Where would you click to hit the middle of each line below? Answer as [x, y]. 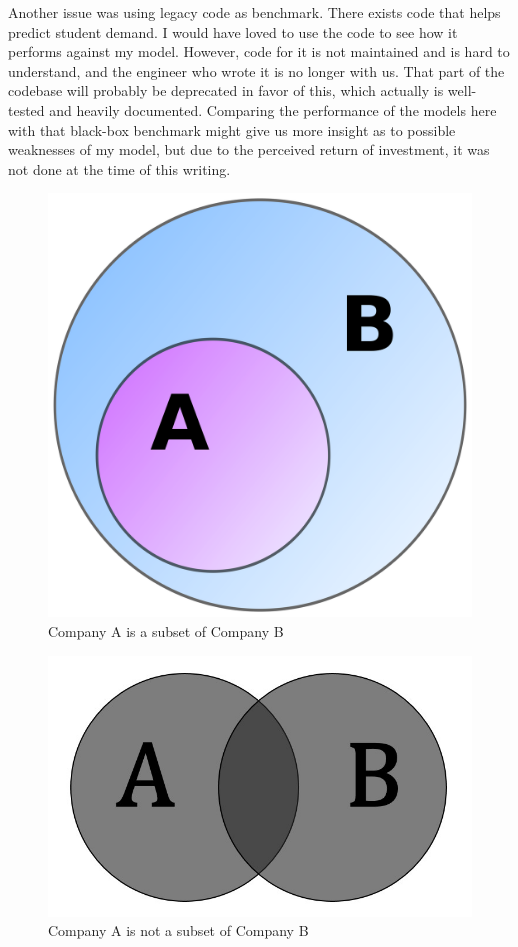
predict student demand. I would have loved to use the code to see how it [233, 31]
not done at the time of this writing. [119, 168]
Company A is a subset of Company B [166, 630]
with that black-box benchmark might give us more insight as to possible [232, 129]
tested [26, 109]
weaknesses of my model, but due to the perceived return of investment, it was [249, 149]
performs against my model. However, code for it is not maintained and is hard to [259, 51]
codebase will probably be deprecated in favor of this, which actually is [226, 90]
